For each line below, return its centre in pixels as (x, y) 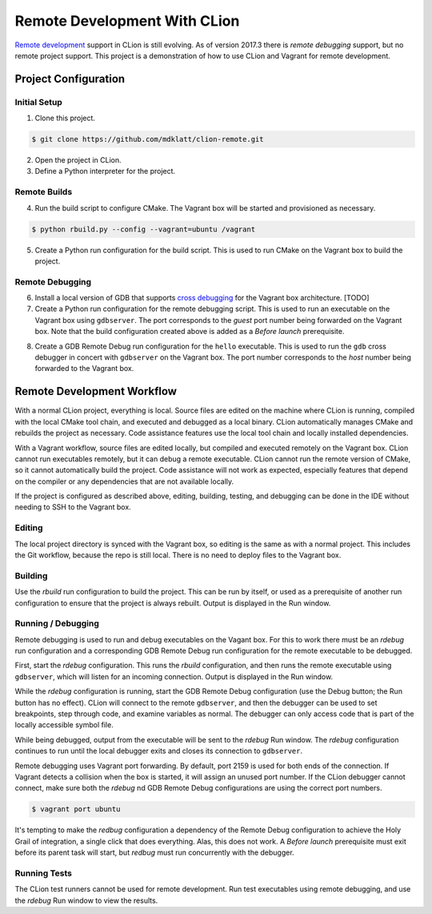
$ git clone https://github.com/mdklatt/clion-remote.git (148, 139)
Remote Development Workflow (96, 391)
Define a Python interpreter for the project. (105, 171)
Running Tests (43, 873)
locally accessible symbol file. (64, 725)
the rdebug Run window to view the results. (86, 900)
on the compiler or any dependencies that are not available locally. (124, 481)
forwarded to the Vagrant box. (84, 368)
